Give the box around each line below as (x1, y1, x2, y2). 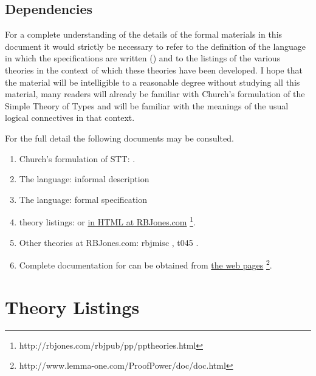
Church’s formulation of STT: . (19, 152, 136, 165)
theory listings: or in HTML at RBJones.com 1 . (19, 214, 196, 228)
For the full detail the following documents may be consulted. (5, 131, 234, 144)
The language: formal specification (19, 193, 147, 205)
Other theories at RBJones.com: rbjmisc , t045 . (19, 236, 199, 248)
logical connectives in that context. (5, 111, 135, 124)
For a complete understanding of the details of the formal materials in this (5, 28, 283, 41)
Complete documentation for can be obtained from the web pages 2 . (19, 257, 272, 271)
